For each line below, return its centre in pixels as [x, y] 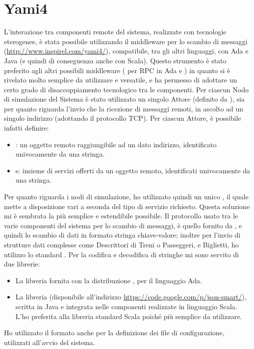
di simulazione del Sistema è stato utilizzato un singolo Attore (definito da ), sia [124, 99]
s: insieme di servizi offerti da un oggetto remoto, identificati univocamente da [133, 170]
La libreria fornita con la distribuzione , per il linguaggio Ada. [109, 280]
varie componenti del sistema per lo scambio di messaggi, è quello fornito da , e [123, 225]
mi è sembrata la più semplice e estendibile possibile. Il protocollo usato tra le [121, 216]
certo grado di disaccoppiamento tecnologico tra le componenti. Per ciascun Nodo [127, 89]
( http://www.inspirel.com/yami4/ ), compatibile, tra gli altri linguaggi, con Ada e [126, 51]
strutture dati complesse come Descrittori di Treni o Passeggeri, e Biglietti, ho [121, 244]
